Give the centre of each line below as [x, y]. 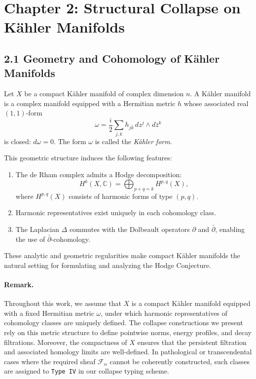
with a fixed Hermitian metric [49, 313]
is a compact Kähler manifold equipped [191, 303]
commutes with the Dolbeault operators [129, 229]
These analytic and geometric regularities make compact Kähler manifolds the [122, 255]
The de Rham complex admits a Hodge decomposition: [99, 174]
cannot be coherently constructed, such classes [180, 361]
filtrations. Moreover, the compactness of [66, 342]
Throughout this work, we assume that [63, 303]
